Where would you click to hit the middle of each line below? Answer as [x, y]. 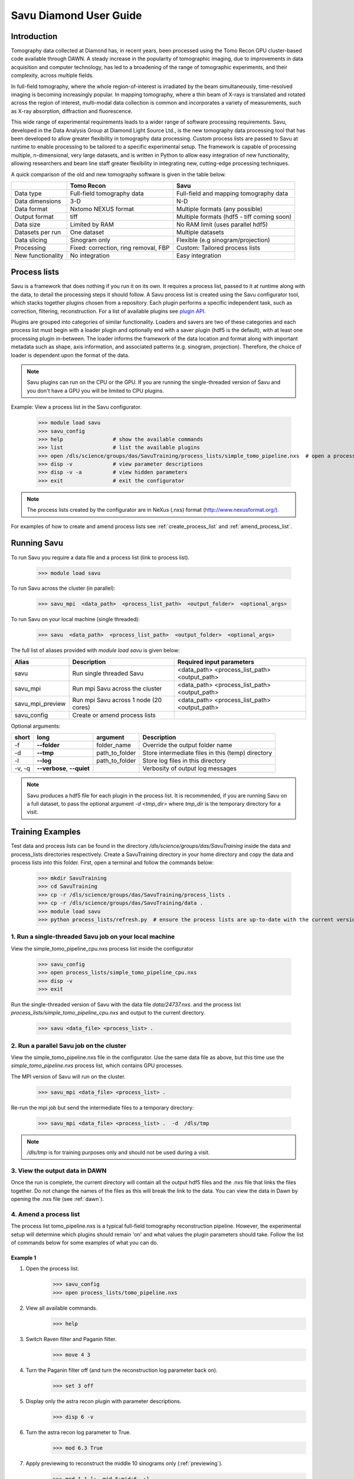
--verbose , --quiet [63, 768]
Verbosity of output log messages [190, 768]
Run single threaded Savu [108, 673]
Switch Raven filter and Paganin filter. [71, 1339]
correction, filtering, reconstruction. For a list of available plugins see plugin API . [108, 311]
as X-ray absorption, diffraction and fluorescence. [72, 111]
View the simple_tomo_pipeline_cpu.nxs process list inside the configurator [102, 948]
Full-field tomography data [107, 193]
